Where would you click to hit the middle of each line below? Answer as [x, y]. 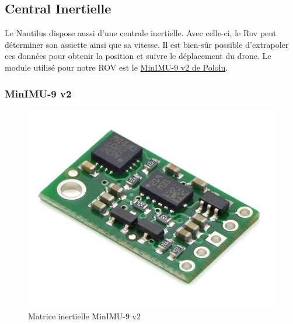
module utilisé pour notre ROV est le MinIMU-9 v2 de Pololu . [116, 67]
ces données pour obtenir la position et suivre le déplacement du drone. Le [138, 56]
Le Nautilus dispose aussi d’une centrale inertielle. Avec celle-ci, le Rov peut [141, 33]
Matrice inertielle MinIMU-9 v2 [84, 316]
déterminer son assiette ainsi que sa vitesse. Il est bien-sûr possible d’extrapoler [147, 44]
